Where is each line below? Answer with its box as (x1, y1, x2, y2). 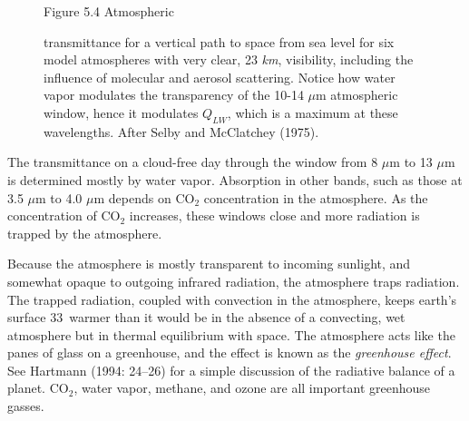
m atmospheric (316, 85, 398, 104)
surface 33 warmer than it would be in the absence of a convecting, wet (7, 308, 405, 327)
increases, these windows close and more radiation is (129, 206, 420, 225)
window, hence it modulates (44, 103, 199, 122)
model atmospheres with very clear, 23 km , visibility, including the (44, 50, 414, 69)
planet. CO (7, 378, 69, 397)
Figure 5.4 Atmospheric (44, 2, 174, 20)
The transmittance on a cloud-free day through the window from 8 (7, 152, 378, 171)
